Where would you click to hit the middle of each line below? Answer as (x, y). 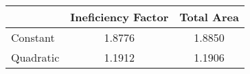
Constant (33, 37)
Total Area (209, 17)
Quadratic (35, 57)
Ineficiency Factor (120, 17)
